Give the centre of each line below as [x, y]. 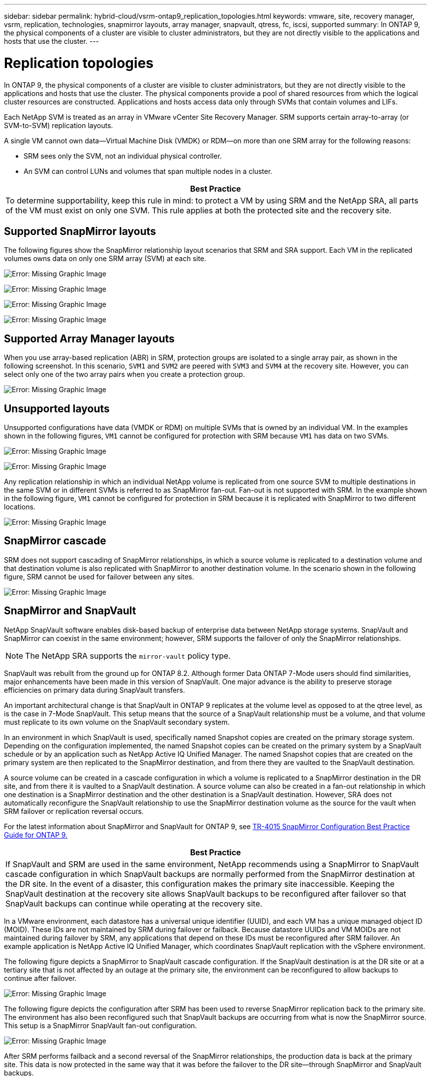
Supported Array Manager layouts [89, 338]
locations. [20, 507]
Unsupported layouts [57, 408]
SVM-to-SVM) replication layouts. [59, 125]
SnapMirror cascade [55, 541]
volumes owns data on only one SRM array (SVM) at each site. [105, 259]
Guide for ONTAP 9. [36, 835]
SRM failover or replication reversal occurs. [74, 811]
